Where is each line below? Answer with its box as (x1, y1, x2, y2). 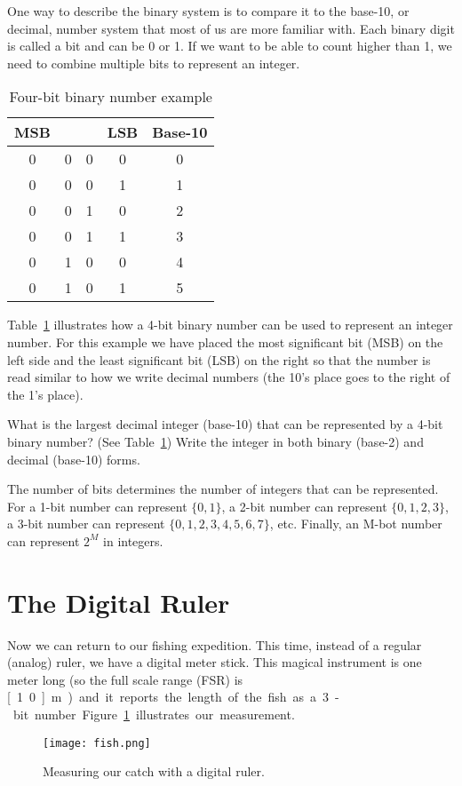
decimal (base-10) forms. (7, 449, 140, 468)
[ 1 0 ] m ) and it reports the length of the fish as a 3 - (7, 687, 339, 706)
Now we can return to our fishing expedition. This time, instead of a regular (7, 635, 422, 654)
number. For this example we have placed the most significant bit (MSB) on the (7, 332, 443, 351)
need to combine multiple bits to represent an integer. (7, 53, 300, 72)
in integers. (103, 531, 163, 550)
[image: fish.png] (43, 736, 151, 750)
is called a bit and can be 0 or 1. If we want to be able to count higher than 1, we (7, 36, 452, 55)
